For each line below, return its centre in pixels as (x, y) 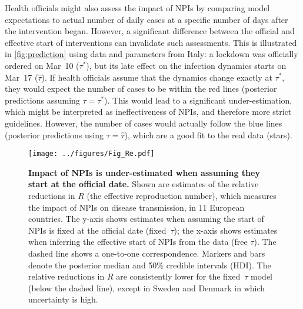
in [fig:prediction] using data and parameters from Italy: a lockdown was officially (151, 54)
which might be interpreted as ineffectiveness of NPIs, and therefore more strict (148, 112)
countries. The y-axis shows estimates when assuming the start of (146, 219)
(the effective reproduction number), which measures (182, 195)
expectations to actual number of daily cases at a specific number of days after (146, 19)
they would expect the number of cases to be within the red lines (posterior (141, 89)
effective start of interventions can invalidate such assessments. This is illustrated (151, 42)
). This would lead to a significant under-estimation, (198, 100)
